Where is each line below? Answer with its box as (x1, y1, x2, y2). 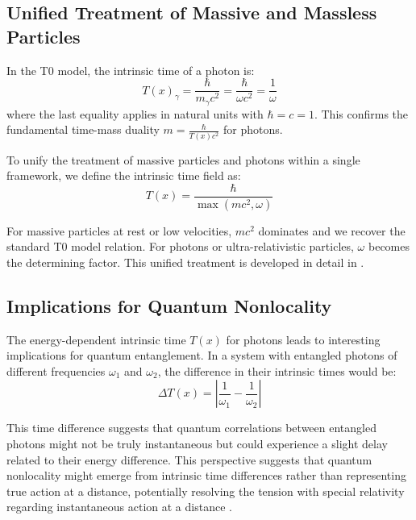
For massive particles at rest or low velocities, (6, 222, 232, 239)
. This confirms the (314, 105, 409, 122)
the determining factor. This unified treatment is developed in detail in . (6, 253, 364, 270)
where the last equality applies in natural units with (6, 105, 264, 122)
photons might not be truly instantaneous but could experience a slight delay (6, 435, 388, 452)
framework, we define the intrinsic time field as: (6, 167, 241, 184)
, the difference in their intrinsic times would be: (157, 362, 397, 379)
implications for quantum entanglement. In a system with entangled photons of (6, 347, 397, 364)
